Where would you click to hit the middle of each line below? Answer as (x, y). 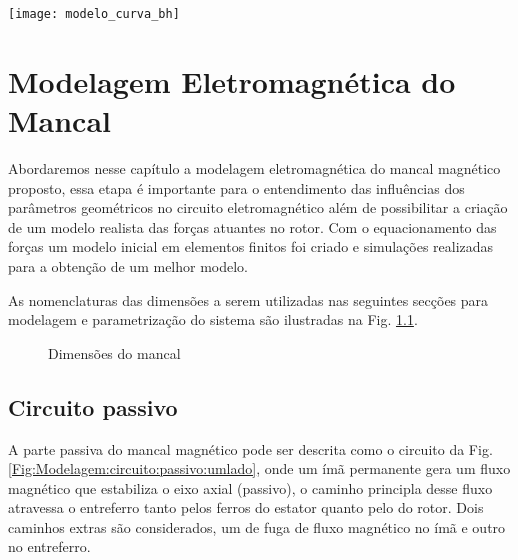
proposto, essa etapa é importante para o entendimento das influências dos (236, 187)
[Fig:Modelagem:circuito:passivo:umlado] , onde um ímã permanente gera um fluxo (259, 468)
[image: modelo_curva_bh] (94, 14)
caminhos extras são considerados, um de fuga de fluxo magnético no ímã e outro (257, 526)
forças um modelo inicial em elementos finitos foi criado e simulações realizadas (251, 246)
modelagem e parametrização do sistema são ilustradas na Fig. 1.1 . (213, 319)
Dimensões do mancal (114, 352)
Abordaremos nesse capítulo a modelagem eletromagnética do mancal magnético (254, 167)
